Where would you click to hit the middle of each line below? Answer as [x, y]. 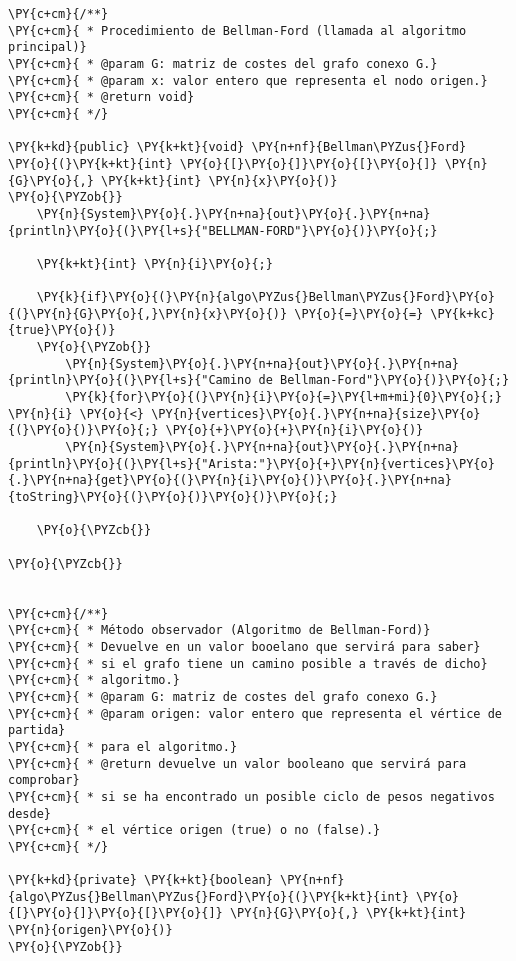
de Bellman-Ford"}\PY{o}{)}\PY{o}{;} [384, 380]
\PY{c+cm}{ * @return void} [101, 97]
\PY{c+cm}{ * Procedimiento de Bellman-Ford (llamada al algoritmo [237, 30]
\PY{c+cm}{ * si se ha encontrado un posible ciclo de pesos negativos [251, 796]
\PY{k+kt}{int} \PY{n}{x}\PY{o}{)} [219, 180]
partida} [37, 730]
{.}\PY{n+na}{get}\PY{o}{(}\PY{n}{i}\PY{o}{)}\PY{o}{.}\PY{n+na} [230, 480]
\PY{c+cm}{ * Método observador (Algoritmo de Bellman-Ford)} [219, 630]
